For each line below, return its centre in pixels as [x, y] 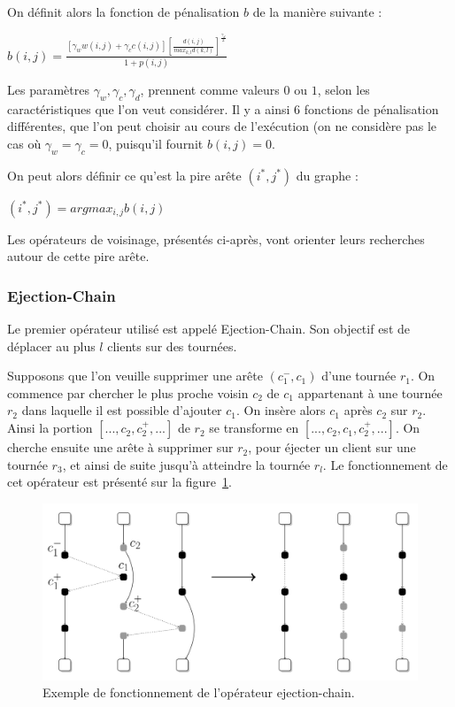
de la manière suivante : [317, 12]
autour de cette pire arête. [78, 256]
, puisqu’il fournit [156, 143]
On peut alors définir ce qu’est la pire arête [124, 175]
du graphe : [327, 175]
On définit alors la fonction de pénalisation [123, 12]
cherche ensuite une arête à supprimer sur [120, 447]
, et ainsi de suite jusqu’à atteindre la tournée [186, 464]
